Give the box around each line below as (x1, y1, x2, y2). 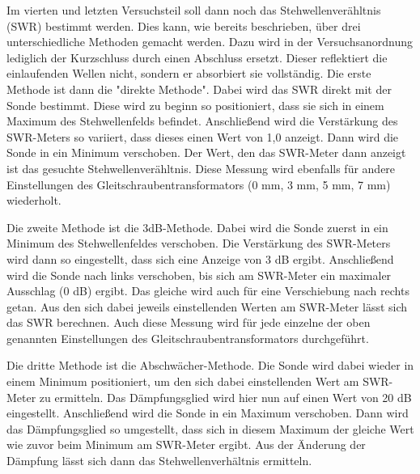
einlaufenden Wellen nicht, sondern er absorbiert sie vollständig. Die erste (6, 65, 371, 82)
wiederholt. (6, 192, 62, 209)
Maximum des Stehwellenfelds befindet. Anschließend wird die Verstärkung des (6, 112, 398, 129)
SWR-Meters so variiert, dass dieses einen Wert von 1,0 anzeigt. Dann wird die (6, 128, 399, 145)
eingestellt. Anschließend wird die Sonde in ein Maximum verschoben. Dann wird (6, 404, 409, 421)
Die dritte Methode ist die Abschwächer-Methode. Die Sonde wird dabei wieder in (6, 357, 414, 374)
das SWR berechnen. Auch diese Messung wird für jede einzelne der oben (6, 314, 371, 331)
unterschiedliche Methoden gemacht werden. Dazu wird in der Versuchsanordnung (6, 33, 413, 50)
